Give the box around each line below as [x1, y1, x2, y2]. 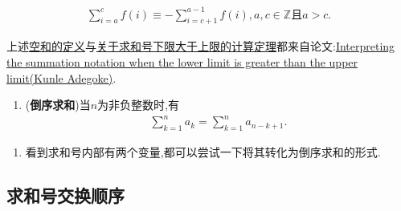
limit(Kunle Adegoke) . [6, 69, 117, 86]
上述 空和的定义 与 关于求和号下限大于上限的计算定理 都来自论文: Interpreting [6, 38, 395, 55]
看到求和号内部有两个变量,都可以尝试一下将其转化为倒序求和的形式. [25, 144, 381, 160]
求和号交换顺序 [6, 183, 125, 208]
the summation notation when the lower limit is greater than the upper [6, 53, 358, 70]
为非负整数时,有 [97, 96, 180, 113]
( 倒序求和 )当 [25, 96, 91, 113]
